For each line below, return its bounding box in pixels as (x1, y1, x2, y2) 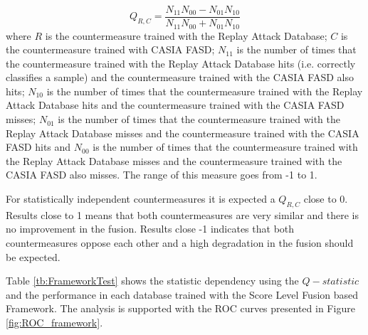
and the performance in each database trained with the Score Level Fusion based (6, 287, 359, 302)
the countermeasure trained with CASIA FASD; (6, 42, 215, 57)
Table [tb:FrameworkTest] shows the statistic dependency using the (6, 273, 299, 288)
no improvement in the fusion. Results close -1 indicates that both (6, 221, 295, 236)
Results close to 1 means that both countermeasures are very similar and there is (6, 207, 359, 222)
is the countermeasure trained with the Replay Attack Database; (45, 28, 327, 43)
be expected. (6, 249, 61, 264)
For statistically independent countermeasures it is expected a (6, 191, 275, 206)
